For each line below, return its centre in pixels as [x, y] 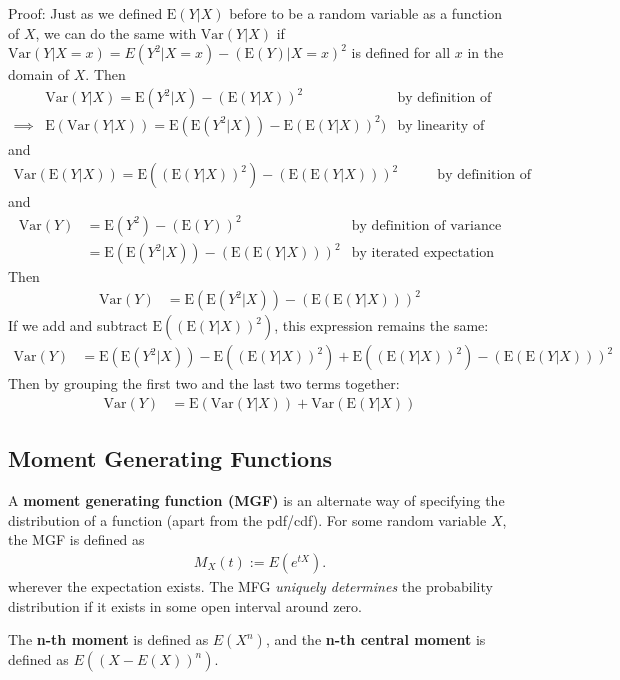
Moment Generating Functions [170, 458]
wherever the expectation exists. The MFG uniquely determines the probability [250, 585]
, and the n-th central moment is [375, 639]
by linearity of [441, 125]
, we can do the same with [116, 32]
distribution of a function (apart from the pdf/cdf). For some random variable [247, 519]
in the [485, 52]
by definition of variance [426, 225]
